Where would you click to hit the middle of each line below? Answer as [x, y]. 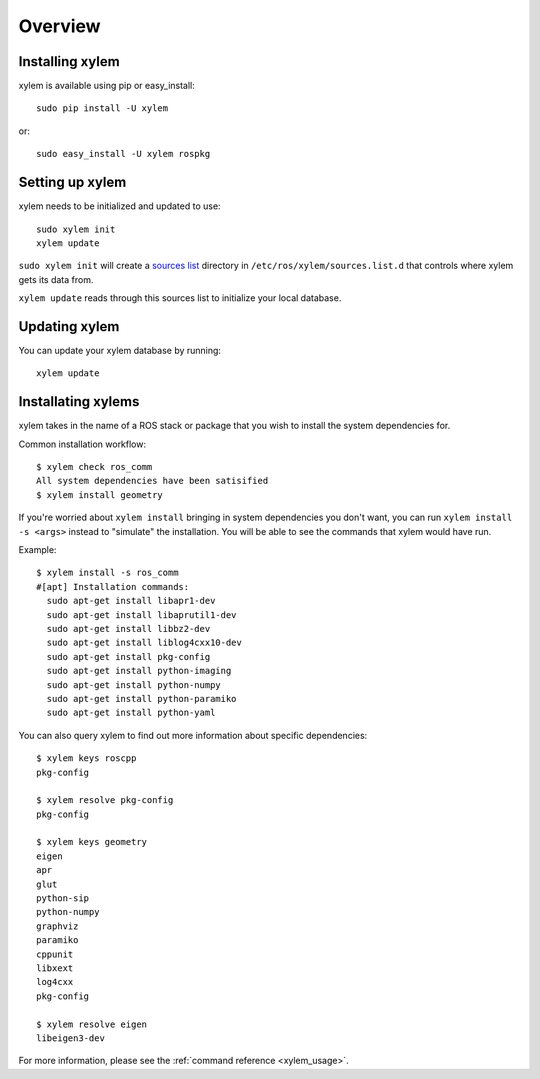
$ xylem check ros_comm [94, 467]
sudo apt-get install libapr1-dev [131, 601]
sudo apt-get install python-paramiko [141, 698]
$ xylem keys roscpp [86, 758]
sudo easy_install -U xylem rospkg [123, 154]
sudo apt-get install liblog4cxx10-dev [144, 643]
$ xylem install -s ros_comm [107, 573]
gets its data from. [56, 279]
